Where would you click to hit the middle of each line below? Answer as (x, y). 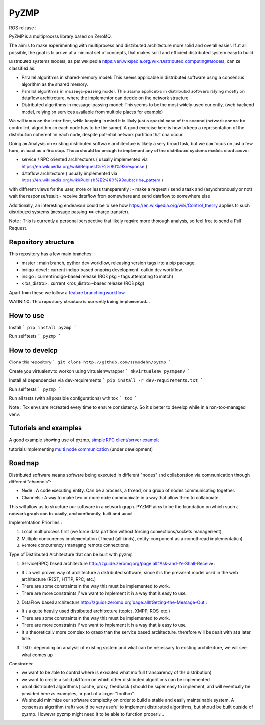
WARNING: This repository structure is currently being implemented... (79, 301)
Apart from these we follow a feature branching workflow (67, 292)
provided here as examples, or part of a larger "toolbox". (78, 693)
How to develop (34, 350)
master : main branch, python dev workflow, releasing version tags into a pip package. (108, 263)
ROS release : (23, 28)
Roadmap (24, 463)
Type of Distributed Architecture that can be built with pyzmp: (72, 554)
